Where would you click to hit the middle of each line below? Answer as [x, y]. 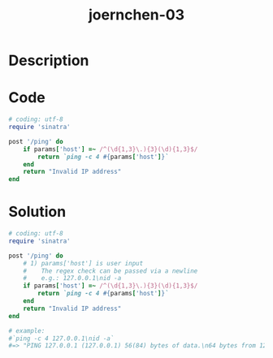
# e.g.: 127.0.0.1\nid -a [72, 278]
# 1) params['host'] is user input [83, 263]
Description [49, 60]
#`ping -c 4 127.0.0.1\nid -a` [61, 339]
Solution [37, 212]
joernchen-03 [136, 15]
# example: [27, 330]
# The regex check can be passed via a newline [110, 271]
